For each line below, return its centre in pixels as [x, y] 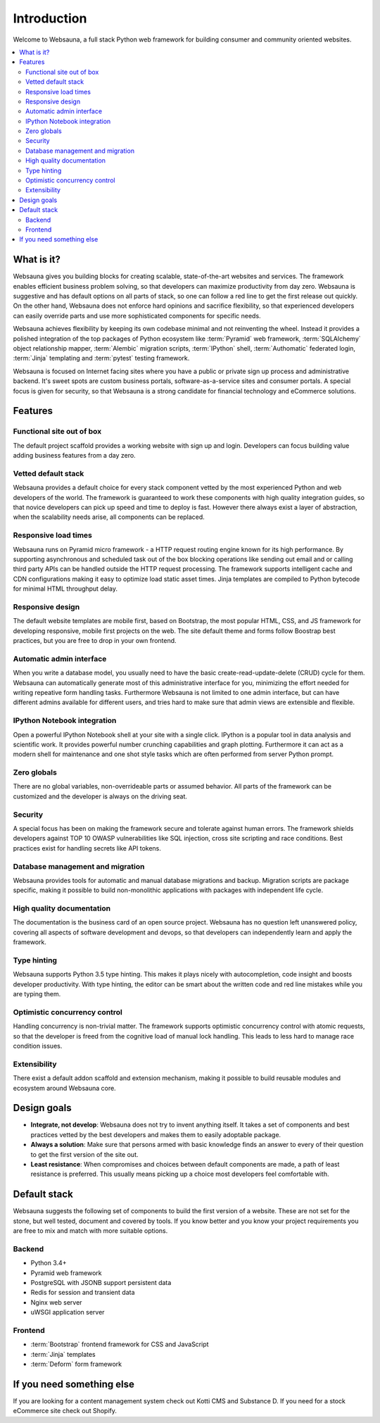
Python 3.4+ [49, 1263]
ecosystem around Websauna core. [64, 1088]
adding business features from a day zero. [75, 456]
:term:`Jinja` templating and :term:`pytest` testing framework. [101, 358]
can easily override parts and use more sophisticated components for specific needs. [137, 315]
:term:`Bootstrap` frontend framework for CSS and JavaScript [120, 1344]
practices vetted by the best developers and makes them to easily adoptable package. [156, 1134]
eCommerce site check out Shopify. [65, 1411]
